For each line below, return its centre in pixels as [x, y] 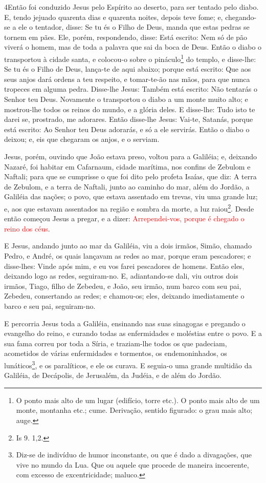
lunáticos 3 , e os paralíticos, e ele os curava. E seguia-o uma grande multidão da [128, 364]
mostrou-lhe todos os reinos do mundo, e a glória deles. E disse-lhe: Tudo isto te [130, 109]
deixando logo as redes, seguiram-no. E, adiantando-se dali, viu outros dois [121, 276]
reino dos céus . [27, 228]
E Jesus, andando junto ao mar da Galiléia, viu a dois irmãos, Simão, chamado [128, 246]
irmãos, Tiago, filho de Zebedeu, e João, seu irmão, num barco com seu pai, [123, 286]
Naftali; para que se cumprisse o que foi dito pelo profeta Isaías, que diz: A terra [130, 176]
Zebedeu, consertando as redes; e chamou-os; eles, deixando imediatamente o [124, 296]
